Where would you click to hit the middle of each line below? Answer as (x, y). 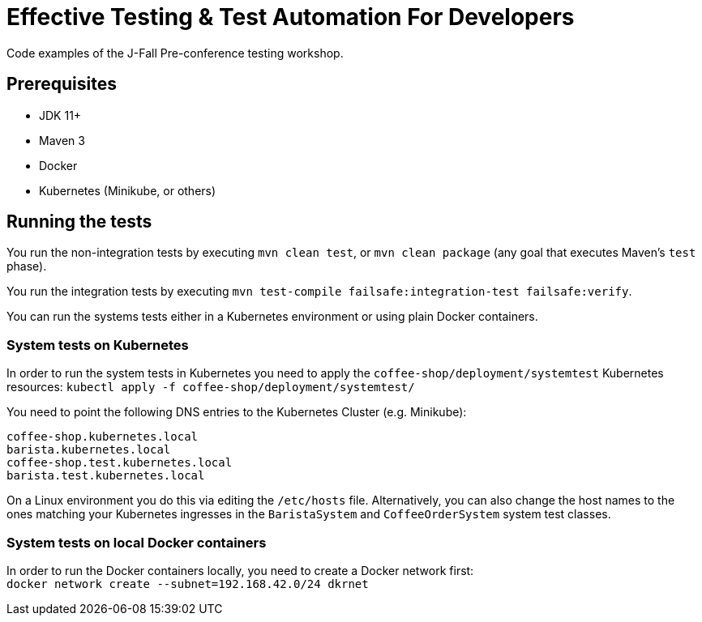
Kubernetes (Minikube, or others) (128, 190)
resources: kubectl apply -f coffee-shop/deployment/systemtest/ (211, 387)
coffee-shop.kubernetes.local (103, 437)
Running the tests (79, 222)
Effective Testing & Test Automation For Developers (291, 17)
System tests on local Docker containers (137, 542)
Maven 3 (62, 140)
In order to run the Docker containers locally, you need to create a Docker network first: (240, 570)
